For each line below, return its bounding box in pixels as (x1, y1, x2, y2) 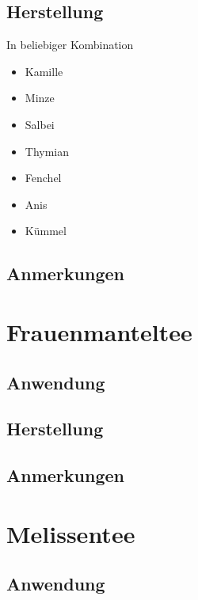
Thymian (25, 142, 70, 159)
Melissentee (6, 517, 135, 549)
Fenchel (25, 169, 62, 186)
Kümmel (25, 222, 67, 239)
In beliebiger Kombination (6, 36, 134, 53)
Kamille (25, 63, 63, 79)
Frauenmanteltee (6, 315, 192, 347)
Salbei (25, 116, 55, 132)
